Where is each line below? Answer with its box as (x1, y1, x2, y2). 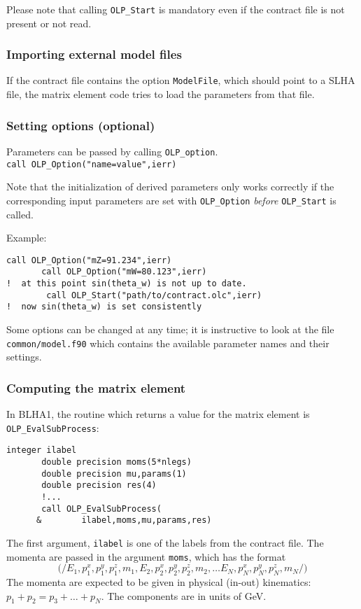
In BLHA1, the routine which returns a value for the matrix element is (6, 407, 310, 421)
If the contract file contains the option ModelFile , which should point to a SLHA (6, 73, 355, 87)
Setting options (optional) (6, 116, 155, 134)
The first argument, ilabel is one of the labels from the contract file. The (6, 535, 324, 549)
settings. (6, 349, 42, 364)
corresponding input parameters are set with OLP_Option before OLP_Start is (6, 192, 337, 207)
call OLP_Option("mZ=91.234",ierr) (6, 255, 172, 265)
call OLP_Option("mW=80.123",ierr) (41, 267, 207, 277)
